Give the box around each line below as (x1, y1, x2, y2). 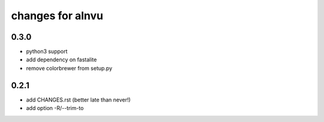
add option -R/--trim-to (26, 105, 84, 112)
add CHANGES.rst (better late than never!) (26, 96, 131, 103)
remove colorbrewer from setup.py (26, 64, 113, 72)
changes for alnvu (11, 9, 104, 22)
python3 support (26, 48, 68, 55)
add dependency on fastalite (26, 56, 97, 63)
